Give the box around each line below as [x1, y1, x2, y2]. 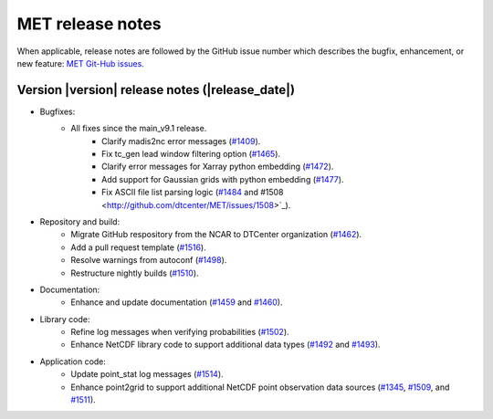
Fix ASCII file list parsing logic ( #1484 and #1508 [101, 187, 284, 198]
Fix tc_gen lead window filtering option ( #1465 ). [101, 149, 281, 160]
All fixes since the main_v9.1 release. [70, 123, 207, 134]
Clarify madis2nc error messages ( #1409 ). [101, 135, 261, 146]
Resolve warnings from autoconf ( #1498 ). [70, 255, 227, 266]
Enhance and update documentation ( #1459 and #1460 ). [70, 297, 283, 308]
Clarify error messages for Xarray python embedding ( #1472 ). [101, 161, 334, 173]
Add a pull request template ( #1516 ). [70, 242, 206, 253]
